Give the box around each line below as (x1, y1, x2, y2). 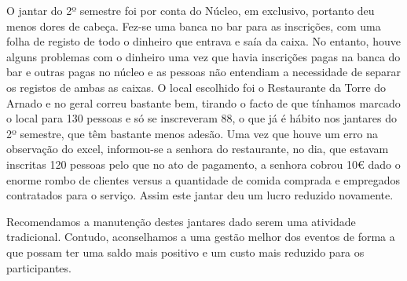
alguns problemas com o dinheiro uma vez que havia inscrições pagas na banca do (6, 48, 401, 64)
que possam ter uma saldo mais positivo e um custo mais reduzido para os (6, 243, 365, 260)
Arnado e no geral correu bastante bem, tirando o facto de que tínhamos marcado (6, 94, 401, 111)
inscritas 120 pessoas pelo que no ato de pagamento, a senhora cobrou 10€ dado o (6, 155, 401, 172)
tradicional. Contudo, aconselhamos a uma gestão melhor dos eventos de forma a (6, 228, 395, 245)
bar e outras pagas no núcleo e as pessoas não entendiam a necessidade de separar (6, 64, 401, 80)
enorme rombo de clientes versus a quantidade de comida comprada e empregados (6, 171, 400, 188)
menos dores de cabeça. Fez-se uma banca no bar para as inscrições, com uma (6, 17, 381, 34)
